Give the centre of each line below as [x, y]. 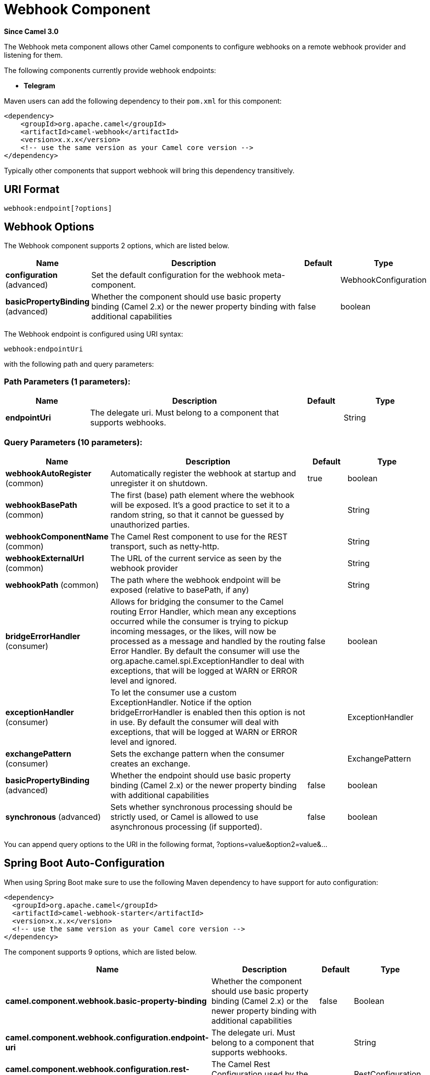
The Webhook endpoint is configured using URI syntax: [94, 334]
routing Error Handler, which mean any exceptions [203, 611]
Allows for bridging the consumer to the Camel [197, 601]
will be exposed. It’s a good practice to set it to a [200, 505]
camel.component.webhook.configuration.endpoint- [107, 1037]
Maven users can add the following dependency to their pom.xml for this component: [143, 101]
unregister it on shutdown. [159, 483]
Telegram [39, 85]
